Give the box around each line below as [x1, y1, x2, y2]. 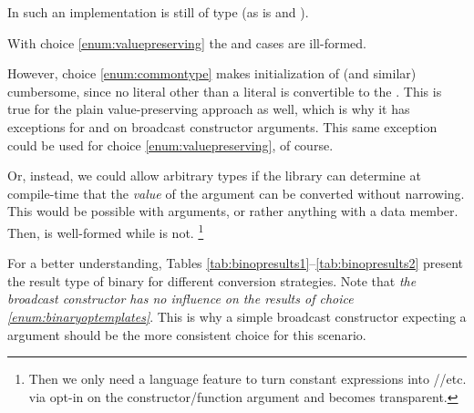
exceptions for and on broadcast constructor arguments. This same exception [7, 117, 438, 136]
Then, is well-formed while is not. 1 [7, 220, 204, 242]
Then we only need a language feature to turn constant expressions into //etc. [28, 369, 467, 388]
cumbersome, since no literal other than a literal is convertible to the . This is [7, 81, 442, 100]
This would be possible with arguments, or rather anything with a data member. [7, 201, 459, 221]
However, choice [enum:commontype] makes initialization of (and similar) [7, 64, 417, 83]
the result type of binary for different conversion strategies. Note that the [7, 271, 417, 290]
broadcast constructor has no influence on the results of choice [7, 289, 354, 308]
